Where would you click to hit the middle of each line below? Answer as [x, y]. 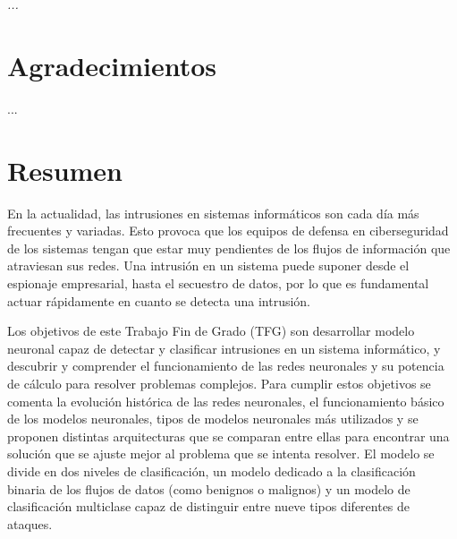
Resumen [65, 170]
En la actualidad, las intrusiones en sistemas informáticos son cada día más [213, 213]
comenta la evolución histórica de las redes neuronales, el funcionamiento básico [226, 401]
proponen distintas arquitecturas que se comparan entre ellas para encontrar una [228, 436]
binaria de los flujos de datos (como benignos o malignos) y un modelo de [209, 488]
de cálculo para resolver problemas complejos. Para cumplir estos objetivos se [219, 383]
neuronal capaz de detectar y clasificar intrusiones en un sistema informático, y [224, 348]
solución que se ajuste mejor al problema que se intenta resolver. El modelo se [221, 453]
